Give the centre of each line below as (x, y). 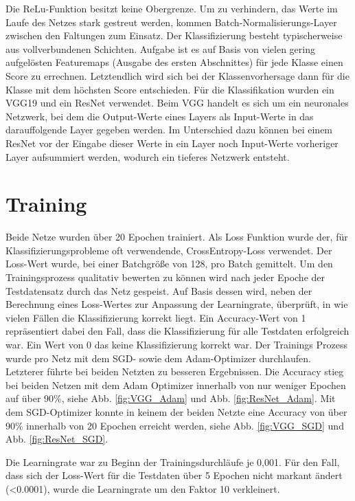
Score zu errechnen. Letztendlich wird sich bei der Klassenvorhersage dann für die (177, 75)
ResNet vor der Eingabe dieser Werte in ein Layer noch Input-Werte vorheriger (172, 143)
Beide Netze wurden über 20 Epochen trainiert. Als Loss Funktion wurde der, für (177, 237)
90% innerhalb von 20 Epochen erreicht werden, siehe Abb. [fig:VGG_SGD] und (175, 425)
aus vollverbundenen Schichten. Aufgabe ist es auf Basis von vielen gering (160, 48)
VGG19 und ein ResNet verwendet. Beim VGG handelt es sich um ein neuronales (177, 103)
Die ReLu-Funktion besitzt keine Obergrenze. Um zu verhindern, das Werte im (172, 8)
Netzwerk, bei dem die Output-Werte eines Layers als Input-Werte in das (160, 116)
